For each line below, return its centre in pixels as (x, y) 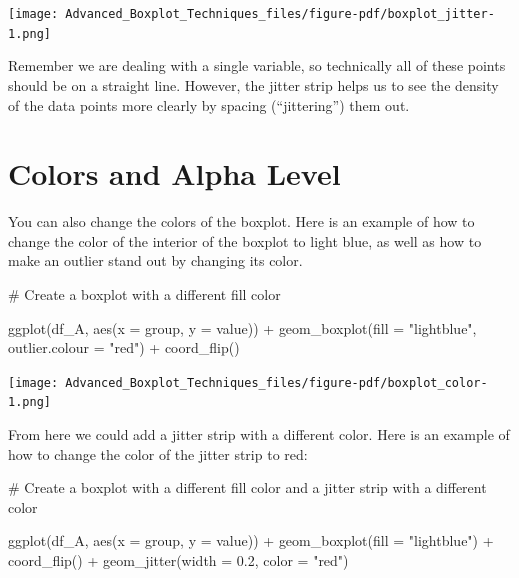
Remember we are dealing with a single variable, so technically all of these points (257, 65)
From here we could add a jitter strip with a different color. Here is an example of (259, 434)
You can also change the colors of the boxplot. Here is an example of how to (241, 221)
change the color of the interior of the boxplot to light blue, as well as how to (245, 240)
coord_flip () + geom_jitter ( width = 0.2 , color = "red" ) (178, 560)
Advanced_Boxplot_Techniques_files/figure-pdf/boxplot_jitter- (280, 14)
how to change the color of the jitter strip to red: (158, 453)
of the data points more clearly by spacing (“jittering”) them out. (209, 104)
